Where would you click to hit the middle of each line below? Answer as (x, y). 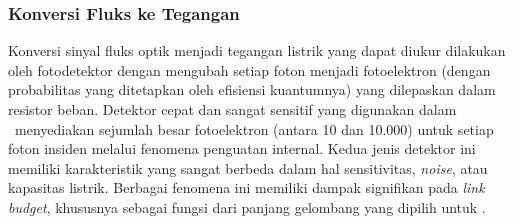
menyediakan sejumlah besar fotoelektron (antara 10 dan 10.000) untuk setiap (254, 128)
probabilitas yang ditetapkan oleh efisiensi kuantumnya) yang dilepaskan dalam (252, 89)
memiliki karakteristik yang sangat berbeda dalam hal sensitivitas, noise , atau (248, 167)
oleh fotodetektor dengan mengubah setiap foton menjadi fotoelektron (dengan (249, 69)
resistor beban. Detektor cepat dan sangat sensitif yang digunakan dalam (232, 109)
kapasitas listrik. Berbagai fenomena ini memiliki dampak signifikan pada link (246, 187)
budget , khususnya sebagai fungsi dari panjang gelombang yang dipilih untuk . (247, 206)
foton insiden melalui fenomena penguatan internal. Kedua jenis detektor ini (242, 148)
